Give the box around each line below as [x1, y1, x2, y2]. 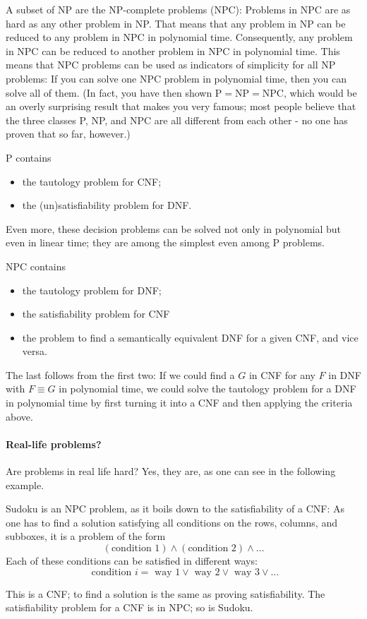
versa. [22, 344, 47, 359]
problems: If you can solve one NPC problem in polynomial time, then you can [6, 71, 347, 85]
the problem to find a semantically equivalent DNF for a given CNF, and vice [22, 330, 359, 344]
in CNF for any [248, 367, 315, 382]
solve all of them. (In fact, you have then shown [6, 85, 212, 100]
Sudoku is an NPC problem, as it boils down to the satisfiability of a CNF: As [6, 501, 345, 516]
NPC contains [6, 258, 66, 273]
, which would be [283, 85, 357, 100]
